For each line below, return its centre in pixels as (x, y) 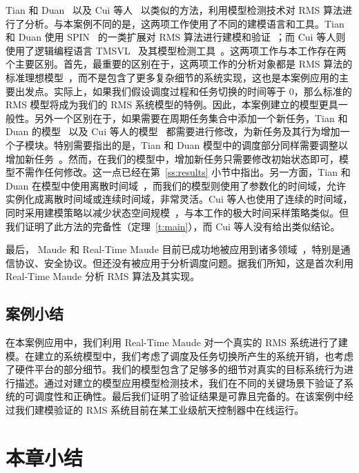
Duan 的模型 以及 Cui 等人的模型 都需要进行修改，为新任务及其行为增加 (173, 131)
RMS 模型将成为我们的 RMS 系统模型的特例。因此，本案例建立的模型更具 (172, 104)
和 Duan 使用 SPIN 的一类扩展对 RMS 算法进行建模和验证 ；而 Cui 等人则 (176, 37)
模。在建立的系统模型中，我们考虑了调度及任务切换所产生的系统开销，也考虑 (179, 355)
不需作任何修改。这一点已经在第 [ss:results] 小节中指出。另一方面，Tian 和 (183, 172)
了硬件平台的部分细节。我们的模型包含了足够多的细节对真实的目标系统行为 (175, 369)
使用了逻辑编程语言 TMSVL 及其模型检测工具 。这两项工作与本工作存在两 (176, 50)
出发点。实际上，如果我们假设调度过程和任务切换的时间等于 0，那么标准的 (183, 91)
